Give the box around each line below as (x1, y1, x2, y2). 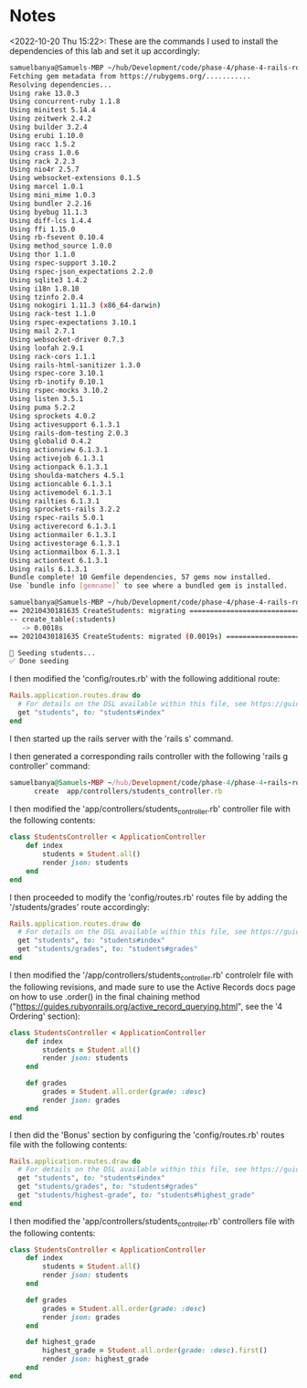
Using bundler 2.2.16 (9, 198, 92, 208)
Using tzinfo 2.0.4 (9, 292, 84, 302)
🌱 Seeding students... (9, 648, 96, 658)
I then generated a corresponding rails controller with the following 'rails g (9, 750, 289, 761)
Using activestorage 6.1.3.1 (9, 538, 121, 548)
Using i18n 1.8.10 (9, 284, 79, 293)
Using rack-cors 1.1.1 (9, 352, 96, 361)
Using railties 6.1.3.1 (9, 496, 101, 505)
